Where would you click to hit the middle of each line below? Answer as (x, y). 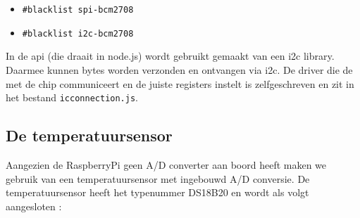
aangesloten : (34, 206)
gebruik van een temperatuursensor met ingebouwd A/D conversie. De (158, 178)
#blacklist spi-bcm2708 (78, 10)
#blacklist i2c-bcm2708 (78, 33)
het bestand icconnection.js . (72, 97)
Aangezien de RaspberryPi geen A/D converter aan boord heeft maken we (166, 164)
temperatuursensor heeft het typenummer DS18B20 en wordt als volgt (157, 192)
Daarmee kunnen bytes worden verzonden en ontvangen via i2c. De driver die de (179, 69)
